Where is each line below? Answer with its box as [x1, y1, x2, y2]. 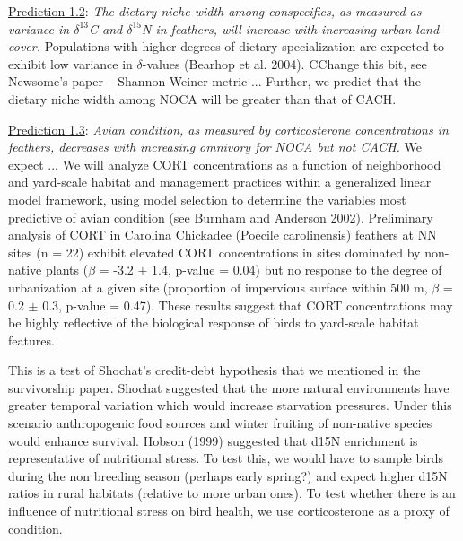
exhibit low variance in [8, 54, 133, 73]
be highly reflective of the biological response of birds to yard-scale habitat [8, 313, 419, 332]
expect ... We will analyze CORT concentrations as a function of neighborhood [8, 154, 441, 173]
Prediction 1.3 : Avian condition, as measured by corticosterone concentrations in [8, 119, 449, 138]
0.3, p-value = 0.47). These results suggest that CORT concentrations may [42, 295, 453, 314]
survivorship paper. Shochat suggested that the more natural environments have [8, 378, 450, 397]
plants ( [45, 260, 89, 279]
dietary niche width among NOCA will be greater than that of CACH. [8, 89, 397, 108]
